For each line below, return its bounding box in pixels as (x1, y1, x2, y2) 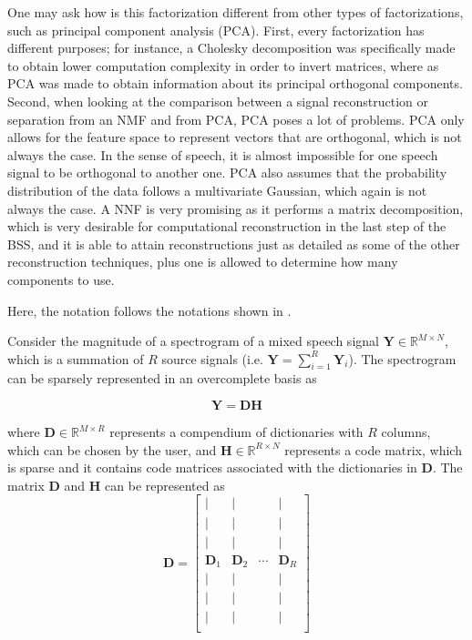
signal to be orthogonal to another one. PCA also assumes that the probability (7, 163, 447, 182)
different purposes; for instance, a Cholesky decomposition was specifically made (7, 38, 456, 57)
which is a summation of (7, 349, 144, 368)
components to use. (7, 269, 115, 289)
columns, (381, 422, 431, 442)
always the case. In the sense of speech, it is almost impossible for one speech (7, 145, 438, 164)
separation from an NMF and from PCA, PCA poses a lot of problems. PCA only (7, 109, 465, 128)
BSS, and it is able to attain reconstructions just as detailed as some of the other (7, 234, 460, 253)
